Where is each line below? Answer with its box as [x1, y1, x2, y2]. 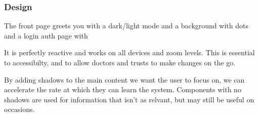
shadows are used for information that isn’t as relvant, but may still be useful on [4, 94, 254, 104]
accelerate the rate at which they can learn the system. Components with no [4, 84, 241, 95]
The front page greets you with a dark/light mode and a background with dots [4, 20, 248, 31]
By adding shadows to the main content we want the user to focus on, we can [4, 74, 245, 85]
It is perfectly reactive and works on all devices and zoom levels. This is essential [4, 47, 255, 58]
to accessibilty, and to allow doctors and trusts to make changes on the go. [4, 57, 236, 67]
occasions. [4, 104, 35, 114]
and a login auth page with [4, 30, 88, 41]
